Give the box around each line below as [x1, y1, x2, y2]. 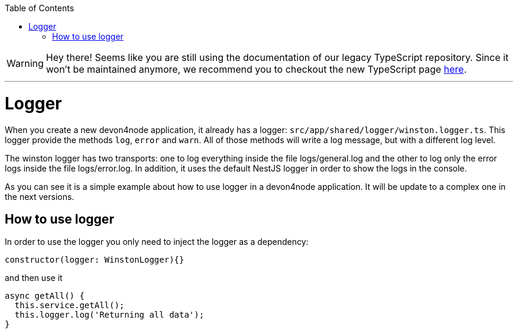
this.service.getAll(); [14, 300, 125, 311]
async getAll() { [5, 291, 85, 301]
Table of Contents [5, 3, 75, 13]
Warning [7, 57, 44, 69]
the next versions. [5, 191, 75, 202]
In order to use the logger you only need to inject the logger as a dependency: [5, 237, 309, 247]
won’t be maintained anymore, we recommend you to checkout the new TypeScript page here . [46, 63, 467, 75]
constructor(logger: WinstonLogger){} [5, 255, 184, 265]
